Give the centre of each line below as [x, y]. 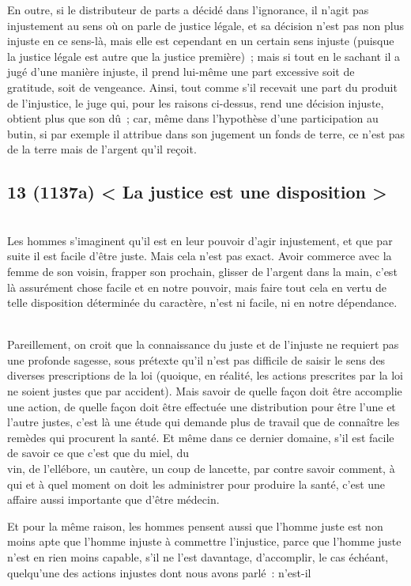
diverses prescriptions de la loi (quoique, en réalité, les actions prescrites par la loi [205, 375]
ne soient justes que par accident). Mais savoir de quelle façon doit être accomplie [205, 391]
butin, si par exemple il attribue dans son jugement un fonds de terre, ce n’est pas [206, 133]
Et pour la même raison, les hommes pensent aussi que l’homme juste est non [195, 526]
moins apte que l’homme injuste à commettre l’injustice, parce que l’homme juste [204, 541]
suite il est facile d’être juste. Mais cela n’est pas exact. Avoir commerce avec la [200, 256]
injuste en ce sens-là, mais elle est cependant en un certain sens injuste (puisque [201, 41]
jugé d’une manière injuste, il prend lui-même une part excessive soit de [181, 72]
